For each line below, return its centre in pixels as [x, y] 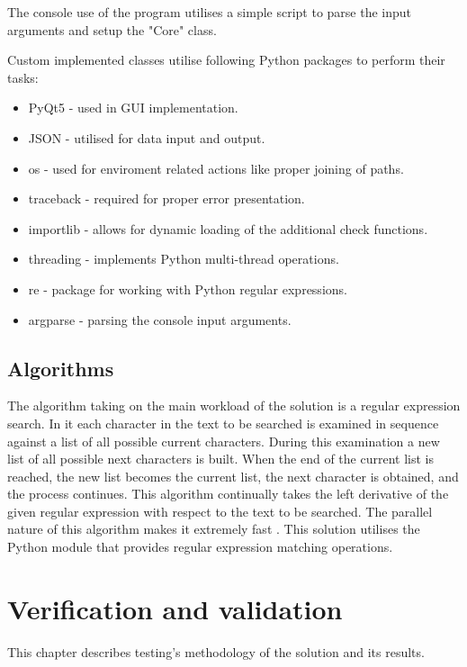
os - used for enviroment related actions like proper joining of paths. [216, 168]
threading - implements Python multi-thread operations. [184, 259]
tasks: [23, 77]
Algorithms [61, 368]
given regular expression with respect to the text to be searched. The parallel [220, 511]
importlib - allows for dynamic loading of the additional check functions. [228, 228]
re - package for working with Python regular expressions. [188, 288]
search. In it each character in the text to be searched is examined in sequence [223, 423]
